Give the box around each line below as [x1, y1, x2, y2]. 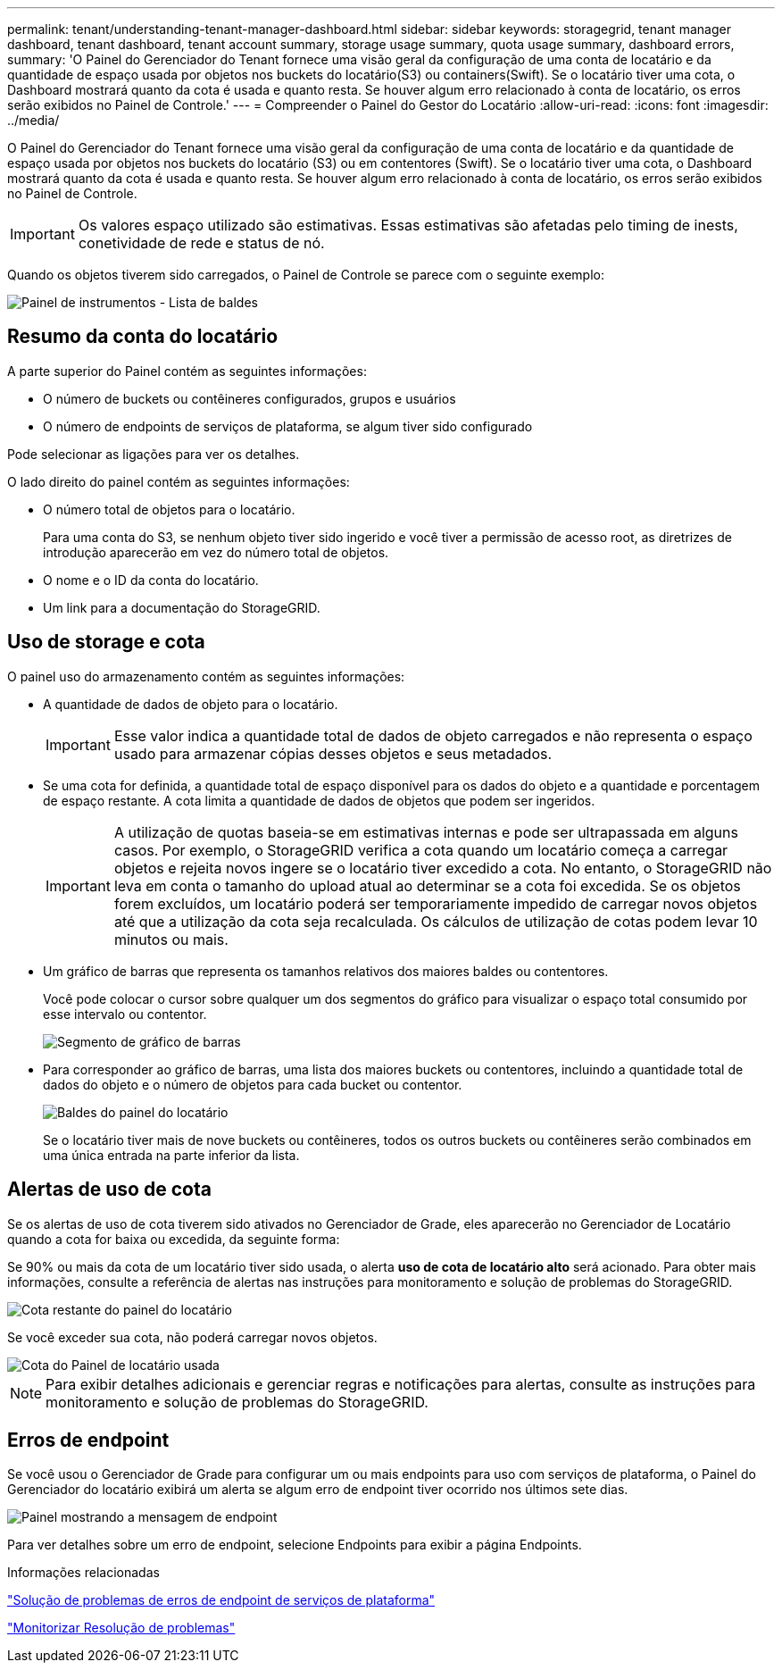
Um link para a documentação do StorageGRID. [43, 599, 320, 615]
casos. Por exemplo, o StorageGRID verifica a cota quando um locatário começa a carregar [113, 840, 728, 859]
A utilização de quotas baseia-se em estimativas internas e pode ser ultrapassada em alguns [113, 822, 738, 841]
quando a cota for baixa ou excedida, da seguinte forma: [7, 1231, 340, 1247]
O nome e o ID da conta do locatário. [43, 572, 259, 588]
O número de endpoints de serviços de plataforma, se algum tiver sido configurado [43, 418, 533, 434]
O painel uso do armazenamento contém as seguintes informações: [7, 668, 405, 684]
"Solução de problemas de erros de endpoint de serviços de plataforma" [7, 1592, 436, 1608]
